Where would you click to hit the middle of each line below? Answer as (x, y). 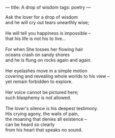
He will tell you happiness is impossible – (48, 33)
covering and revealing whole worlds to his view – (57, 76)
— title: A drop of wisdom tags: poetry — (48, 7)
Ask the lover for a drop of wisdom (41, 17)
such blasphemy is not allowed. (38, 98)
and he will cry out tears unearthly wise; (47, 22)
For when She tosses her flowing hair (44, 49)
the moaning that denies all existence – (46, 119)
